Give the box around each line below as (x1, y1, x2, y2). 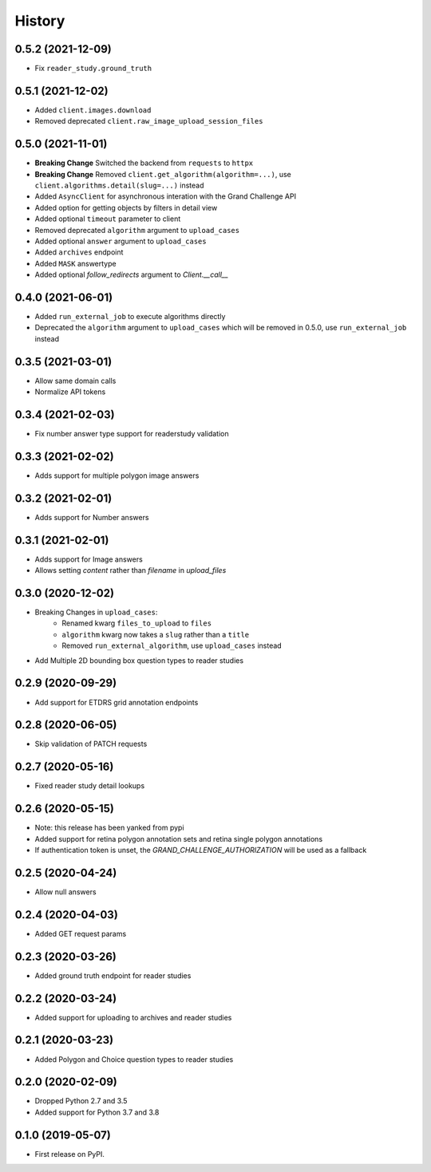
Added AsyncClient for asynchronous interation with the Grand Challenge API (34, 191, 297, 201)
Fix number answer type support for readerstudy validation (34, 429, 229, 439)
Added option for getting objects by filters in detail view (34, 203, 218, 212)
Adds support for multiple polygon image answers (34, 471, 200, 480)
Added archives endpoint (34, 247, 124, 257)
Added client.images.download (34, 105, 152, 115)
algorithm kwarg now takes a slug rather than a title (61, 629, 250, 639)
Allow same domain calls (34, 376, 117, 385)
